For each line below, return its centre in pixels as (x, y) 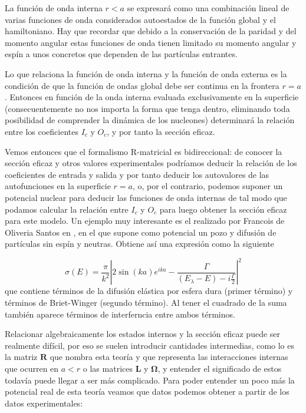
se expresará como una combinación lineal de (208, 8)
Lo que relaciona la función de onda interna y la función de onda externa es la (146, 73)
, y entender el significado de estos (220, 368)
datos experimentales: (44, 403)
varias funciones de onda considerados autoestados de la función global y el (140, 19)
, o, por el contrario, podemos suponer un (208, 186)
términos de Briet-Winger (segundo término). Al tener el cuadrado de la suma (146, 302)
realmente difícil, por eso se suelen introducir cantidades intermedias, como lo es (150, 345)
